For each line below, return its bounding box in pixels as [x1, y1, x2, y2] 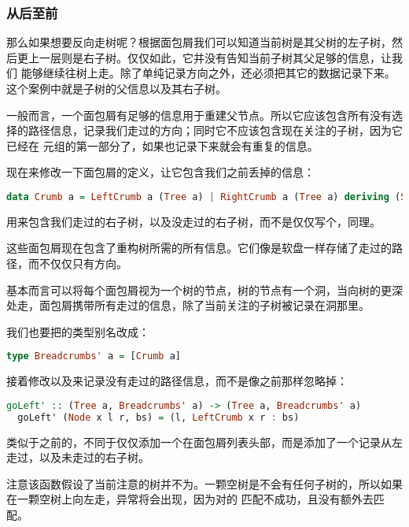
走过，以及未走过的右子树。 [6, 449, 149, 466]
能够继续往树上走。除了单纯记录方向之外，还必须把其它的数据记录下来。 [20, 65, 396, 81]
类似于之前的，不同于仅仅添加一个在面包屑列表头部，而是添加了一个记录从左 [6, 433, 403, 450]
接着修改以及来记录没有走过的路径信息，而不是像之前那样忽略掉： [6, 373, 348, 389]
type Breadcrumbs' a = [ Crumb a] [6, 351, 181, 362]
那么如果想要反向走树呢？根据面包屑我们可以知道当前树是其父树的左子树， [6, 34, 392, 50]
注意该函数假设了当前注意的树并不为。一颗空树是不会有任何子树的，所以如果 [6, 475, 403, 492]
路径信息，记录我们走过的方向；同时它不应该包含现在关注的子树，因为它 [28, 122, 403, 139]
